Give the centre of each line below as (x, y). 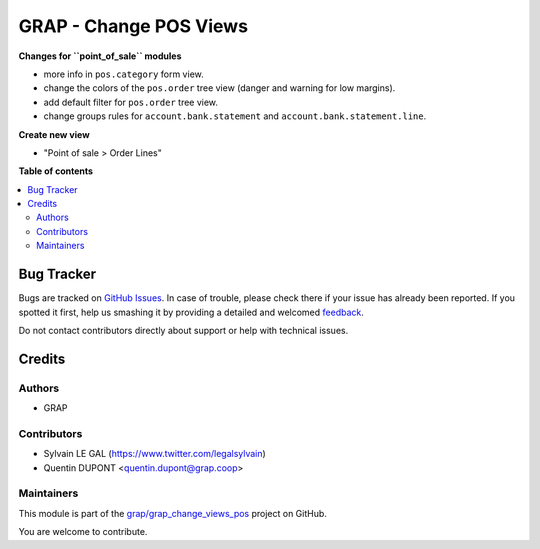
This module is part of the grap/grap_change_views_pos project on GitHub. (172, 513)
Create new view (54, 134)
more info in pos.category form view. (123, 74)
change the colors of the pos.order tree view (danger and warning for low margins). (219, 88)
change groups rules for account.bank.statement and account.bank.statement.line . (235, 116)
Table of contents (56, 171)
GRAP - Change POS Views (133, 26)
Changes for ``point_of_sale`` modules (100, 56)
